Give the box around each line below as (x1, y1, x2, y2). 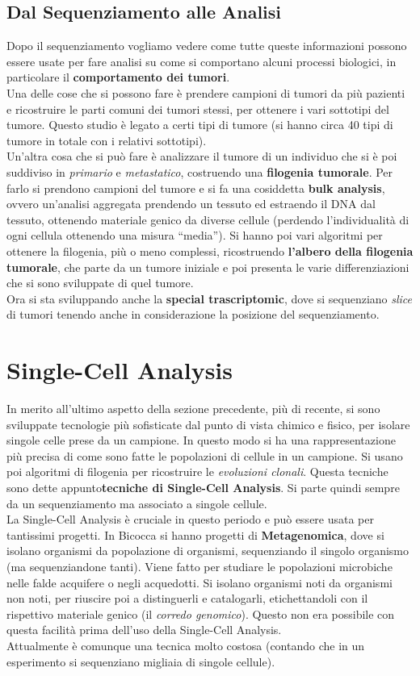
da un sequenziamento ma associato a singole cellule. (6, 494, 267, 511)
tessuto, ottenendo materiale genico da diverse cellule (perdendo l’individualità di (6, 211, 409, 227)
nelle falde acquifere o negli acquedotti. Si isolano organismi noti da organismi (6, 574, 393, 590)
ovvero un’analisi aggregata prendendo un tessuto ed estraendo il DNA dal (6, 195, 376, 212)
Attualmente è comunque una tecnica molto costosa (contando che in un (6, 636, 365, 653)
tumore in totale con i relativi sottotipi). (6, 131, 207, 148)
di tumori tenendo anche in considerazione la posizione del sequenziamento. (6, 306, 380, 323)
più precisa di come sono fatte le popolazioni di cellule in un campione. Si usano (6, 447, 403, 464)
